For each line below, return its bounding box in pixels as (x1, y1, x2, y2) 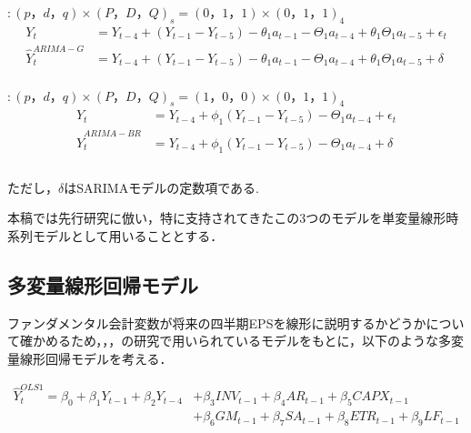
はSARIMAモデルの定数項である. (64, 177, 259, 196)
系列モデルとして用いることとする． (7, 227, 224, 246)
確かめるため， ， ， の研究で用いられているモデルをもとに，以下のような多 (19, 331, 451, 350)
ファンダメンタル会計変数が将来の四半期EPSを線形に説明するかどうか (7, 313, 426, 332)
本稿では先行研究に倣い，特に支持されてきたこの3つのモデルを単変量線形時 (7, 208, 459, 227)
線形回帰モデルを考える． (19, 349, 173, 368)
